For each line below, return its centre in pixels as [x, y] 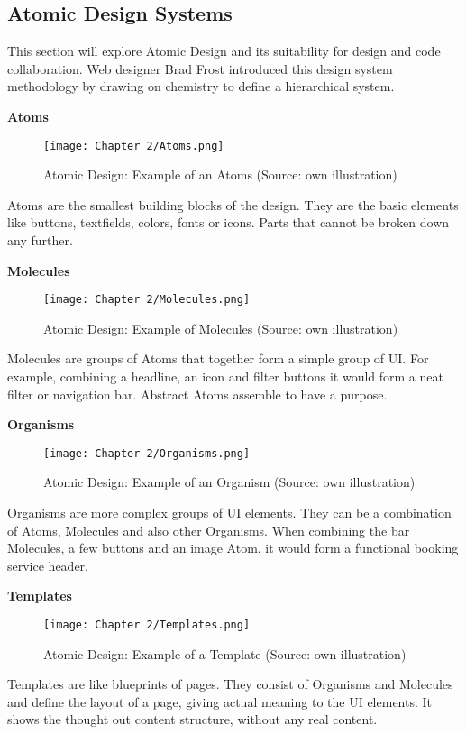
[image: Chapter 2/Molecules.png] [147, 300]
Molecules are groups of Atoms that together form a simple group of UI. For [218, 358]
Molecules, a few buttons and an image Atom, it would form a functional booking [233, 548]
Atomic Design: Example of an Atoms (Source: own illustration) [220, 174]
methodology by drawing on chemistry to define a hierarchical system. [201, 86]
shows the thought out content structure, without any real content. [192, 719]
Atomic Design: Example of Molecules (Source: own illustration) [221, 328]
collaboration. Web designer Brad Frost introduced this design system [200, 68]
